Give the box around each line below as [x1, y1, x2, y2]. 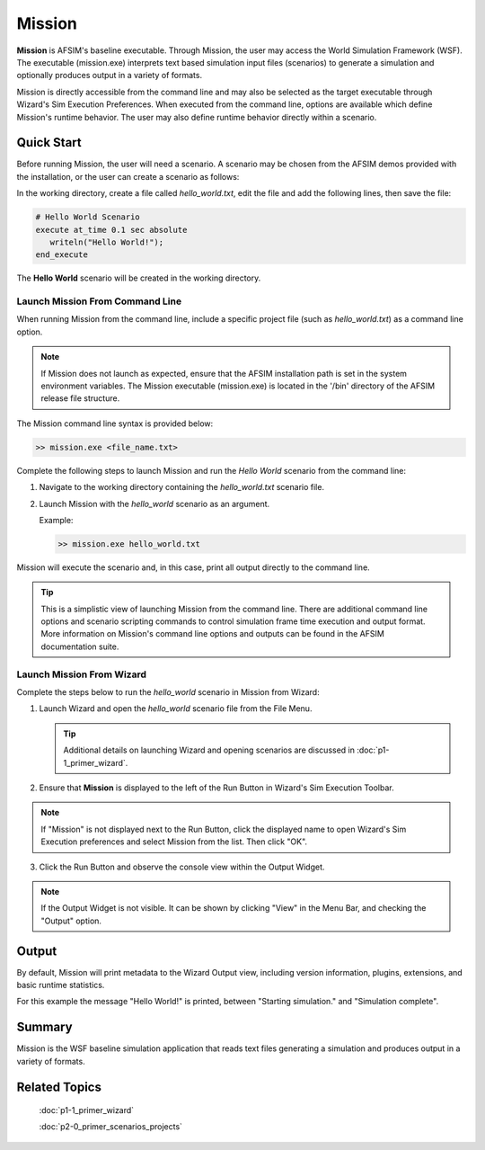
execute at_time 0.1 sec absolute [35, 225, 188, 235]
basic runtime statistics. [16, 980, 105, 990]
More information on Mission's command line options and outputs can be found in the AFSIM [40, 628, 385, 639]
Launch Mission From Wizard [16, 668, 147, 681]
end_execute [35, 250, 89, 260]
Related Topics [16, 1079, 102, 1094]
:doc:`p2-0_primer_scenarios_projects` [39, 1121, 183, 1132]
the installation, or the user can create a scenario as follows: [16, 171, 240, 182]
